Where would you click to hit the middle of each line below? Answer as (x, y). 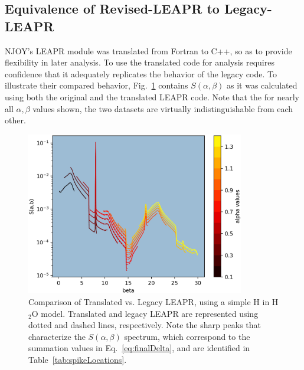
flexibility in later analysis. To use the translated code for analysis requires (140, 62)
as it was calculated (262, 85)
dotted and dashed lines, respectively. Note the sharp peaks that (145, 325)
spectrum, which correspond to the (187, 336)
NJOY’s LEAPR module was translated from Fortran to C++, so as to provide (148, 50)
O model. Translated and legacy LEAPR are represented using (145, 313)
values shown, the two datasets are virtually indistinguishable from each (163, 108)
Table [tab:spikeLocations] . (78, 359)
